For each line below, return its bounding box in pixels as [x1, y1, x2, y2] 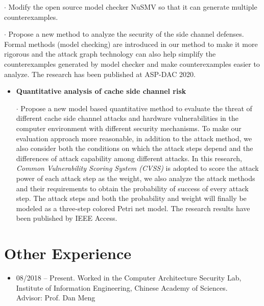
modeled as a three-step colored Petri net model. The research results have [16, 202, 250, 213]
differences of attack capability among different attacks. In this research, [16, 152, 242, 163]
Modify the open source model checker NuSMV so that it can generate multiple [8, 2, 257, 12]
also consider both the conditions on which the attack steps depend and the [16, 143, 253, 154]
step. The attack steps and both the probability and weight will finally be [16, 193, 247, 203]
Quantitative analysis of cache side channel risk [16, 86, 186, 96]
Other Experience [4, 243, 131, 264]
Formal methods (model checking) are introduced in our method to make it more [4, 38, 258, 49]
